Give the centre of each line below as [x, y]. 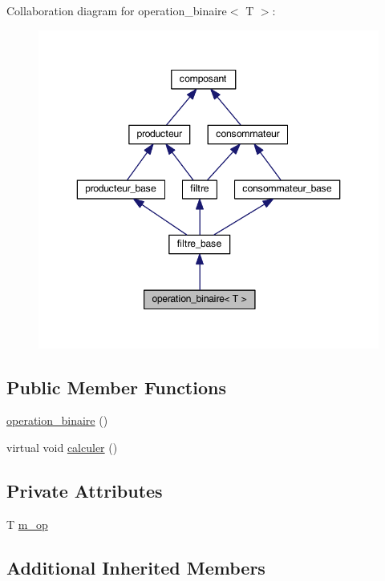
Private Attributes [85, 490]
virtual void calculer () [62, 447]
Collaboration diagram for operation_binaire [117, 10]
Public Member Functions [116, 387]
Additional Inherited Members [136, 567]
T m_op [27, 524]
